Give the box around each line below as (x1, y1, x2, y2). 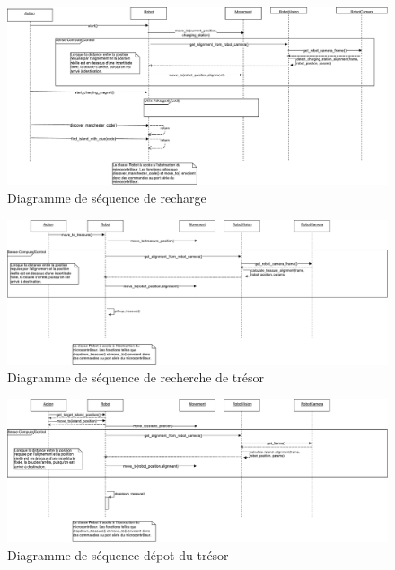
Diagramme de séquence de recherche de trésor (7, 368, 264, 387)
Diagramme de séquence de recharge (7, 188, 206, 206)
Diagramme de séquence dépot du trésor (7, 546, 229, 565)
